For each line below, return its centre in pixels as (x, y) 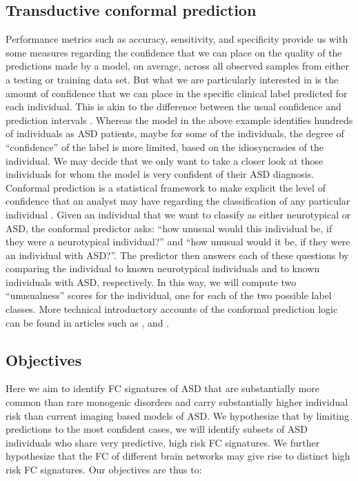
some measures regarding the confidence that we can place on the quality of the (174, 52)
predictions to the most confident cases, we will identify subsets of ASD (157, 429)
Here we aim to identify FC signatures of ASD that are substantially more (163, 388)
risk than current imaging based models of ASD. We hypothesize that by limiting (178, 415)
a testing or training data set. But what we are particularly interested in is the (172, 79)
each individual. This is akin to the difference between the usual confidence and (173, 106)
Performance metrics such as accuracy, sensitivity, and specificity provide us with (177, 39)
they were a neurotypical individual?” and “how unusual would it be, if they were (178, 242)
